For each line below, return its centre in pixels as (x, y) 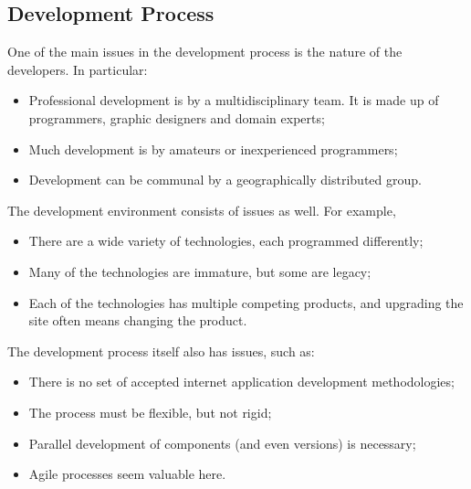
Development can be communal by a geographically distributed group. (225, 180)
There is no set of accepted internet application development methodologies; (241, 382)
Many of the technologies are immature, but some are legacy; (200, 271)
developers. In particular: (78, 69)
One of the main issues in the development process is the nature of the (205, 52)
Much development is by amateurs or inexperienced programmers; (213, 149)
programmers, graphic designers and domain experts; (177, 117)
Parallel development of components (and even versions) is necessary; (222, 443)
